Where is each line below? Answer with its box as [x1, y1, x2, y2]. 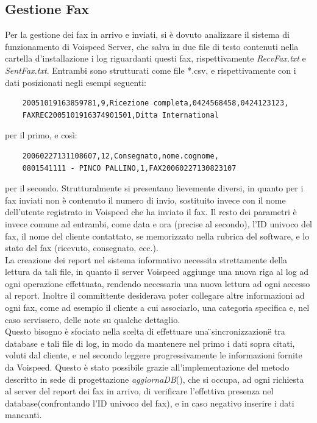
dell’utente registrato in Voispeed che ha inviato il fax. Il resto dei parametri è [5, 205, 297, 218]
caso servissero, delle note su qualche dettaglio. [5, 313, 180, 325]
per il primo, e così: [5, 129, 77, 141]
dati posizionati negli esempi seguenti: [5, 76, 147, 88]
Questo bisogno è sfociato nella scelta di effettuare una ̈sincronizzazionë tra [5, 325, 285, 338]
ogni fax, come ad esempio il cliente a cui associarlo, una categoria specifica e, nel [5, 301, 310, 314]
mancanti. [5, 408, 42, 421]
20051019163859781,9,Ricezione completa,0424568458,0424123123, [22, 99, 289, 108]
